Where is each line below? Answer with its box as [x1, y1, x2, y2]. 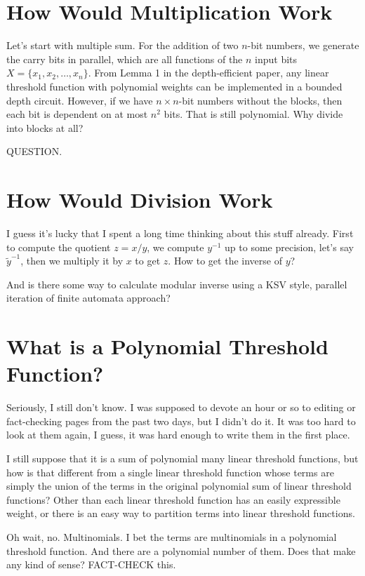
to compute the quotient [6, 239, 111, 254]
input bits [255, 51, 298, 66]
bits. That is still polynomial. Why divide [164, 107, 343, 121]
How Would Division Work [6, 185, 273, 214]
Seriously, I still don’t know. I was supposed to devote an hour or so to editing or [6, 400, 356, 415]
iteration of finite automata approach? [6, 290, 171, 305]
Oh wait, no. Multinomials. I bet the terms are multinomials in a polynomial [6, 530, 337, 544]
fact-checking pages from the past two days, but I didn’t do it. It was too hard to [6, 413, 356, 428]
